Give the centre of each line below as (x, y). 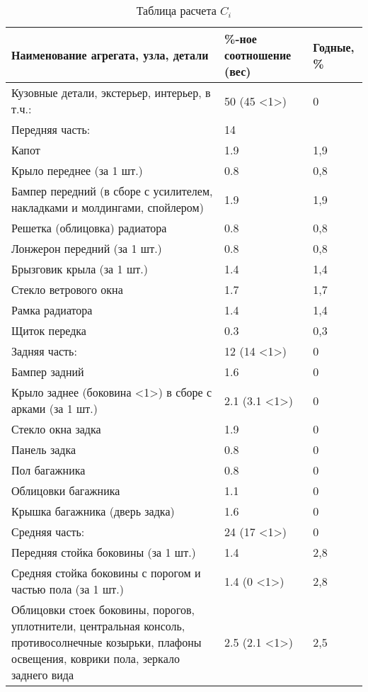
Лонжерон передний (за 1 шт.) (87, 248)
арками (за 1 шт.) (55, 408)
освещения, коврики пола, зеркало (96, 658)
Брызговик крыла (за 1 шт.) (80, 269)
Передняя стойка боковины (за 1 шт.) (104, 552)
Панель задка (44, 449)
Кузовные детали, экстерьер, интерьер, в (111, 92)
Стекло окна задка (56, 429)
